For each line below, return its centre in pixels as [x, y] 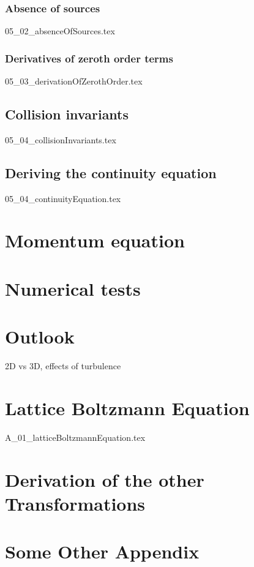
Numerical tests [73, 288]
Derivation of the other [105, 479]
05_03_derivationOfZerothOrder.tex [74, 81]
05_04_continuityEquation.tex [63, 198]
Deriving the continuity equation [111, 172]
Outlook [40, 336]
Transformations [75, 503]
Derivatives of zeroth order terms [89, 58]
